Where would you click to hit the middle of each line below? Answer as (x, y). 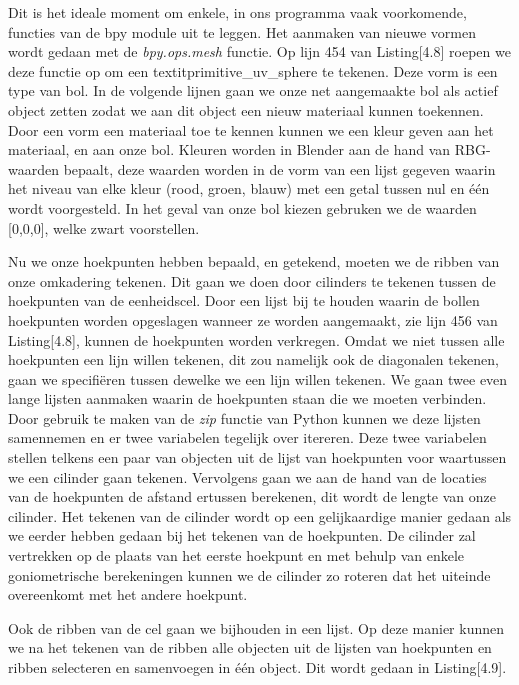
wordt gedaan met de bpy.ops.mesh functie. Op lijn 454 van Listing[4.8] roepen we (259, 51)
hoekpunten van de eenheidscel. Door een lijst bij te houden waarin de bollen (244, 300)
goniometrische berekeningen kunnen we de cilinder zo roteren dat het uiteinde (249, 574)
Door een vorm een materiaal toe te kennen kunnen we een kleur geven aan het (251, 129)
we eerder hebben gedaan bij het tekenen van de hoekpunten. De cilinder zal (242, 535)
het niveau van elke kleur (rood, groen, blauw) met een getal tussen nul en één (249, 188)
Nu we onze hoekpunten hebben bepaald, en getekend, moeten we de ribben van (254, 261)
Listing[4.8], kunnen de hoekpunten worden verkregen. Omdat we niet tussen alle (256, 339)
